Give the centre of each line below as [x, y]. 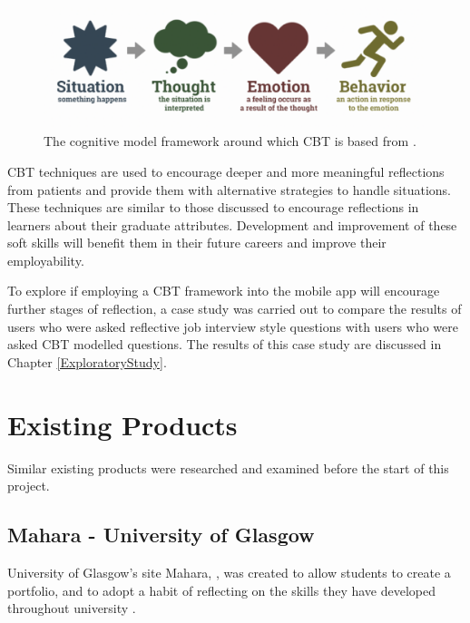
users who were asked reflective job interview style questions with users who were [233, 326]
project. [29, 486]
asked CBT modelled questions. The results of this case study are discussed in [225, 344]
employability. [46, 260]
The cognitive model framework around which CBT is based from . [230, 141]
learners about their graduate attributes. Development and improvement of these [232, 224]
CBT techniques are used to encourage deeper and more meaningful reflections [226, 171]
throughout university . [72, 608]
